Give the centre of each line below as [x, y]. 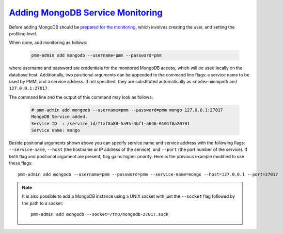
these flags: [21, 163]
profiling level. [23, 33]
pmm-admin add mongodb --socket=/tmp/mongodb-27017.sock [100, 214]
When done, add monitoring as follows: [48, 43]
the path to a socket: [42, 203]
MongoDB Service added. [60, 117]
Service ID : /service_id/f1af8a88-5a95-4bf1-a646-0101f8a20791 [110, 124]
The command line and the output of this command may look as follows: [81, 97]
